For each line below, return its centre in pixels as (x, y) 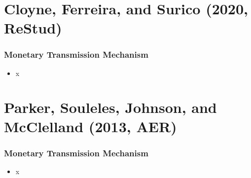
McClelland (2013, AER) (90, 126)
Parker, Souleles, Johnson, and (110, 107)
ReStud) (33, 28)
